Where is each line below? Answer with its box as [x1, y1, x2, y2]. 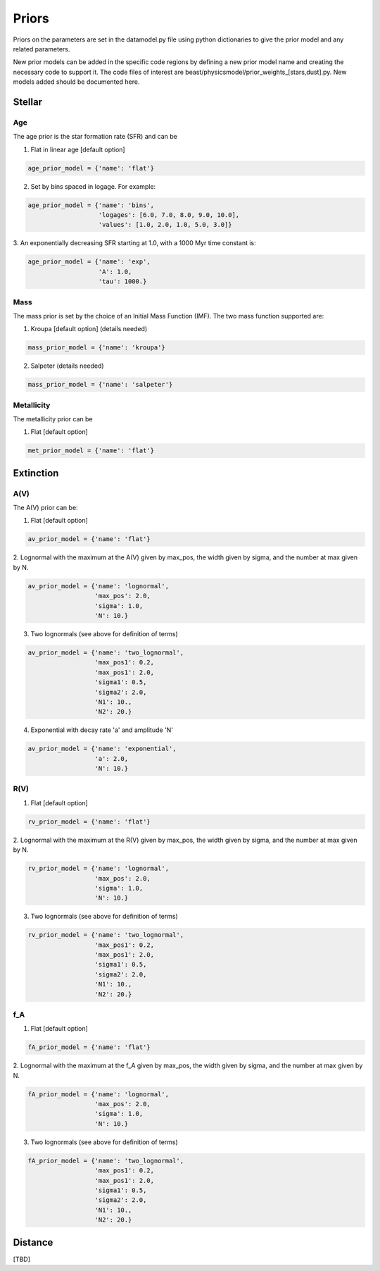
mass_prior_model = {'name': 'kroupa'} [27, 344, 165, 352]
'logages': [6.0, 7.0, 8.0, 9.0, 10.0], [98, 211, 240, 218]
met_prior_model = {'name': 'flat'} [27, 447, 155, 454]
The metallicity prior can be [13, 414, 93, 423]
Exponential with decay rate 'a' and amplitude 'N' [30, 726, 174, 734]
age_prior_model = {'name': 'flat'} [27, 164, 155, 172]
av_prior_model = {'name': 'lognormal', [27, 582, 169, 590]
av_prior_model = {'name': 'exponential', [27, 745, 177, 753]
